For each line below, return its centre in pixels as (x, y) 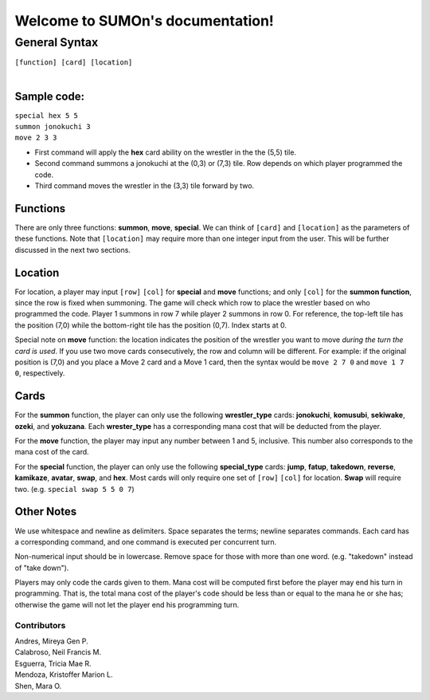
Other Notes (46, 511)
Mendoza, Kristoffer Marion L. (64, 674)
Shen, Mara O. (38, 686)
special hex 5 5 (47, 115)
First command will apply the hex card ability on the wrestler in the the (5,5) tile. (166, 152)
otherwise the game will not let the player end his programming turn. (127, 604)
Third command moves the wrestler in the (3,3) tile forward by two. (145, 186)
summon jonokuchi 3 (53, 127)
